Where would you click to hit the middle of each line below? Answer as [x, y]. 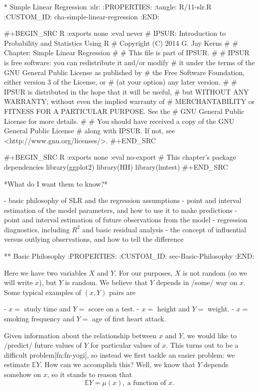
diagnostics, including [37, 229]
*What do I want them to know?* [56, 183]
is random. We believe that [106, 282]
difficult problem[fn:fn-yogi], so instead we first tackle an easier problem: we [120, 354]
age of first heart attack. [129, 319]
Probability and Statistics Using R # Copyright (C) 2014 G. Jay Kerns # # [121, 43]
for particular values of [125, 345]
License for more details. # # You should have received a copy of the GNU [119, 121]
